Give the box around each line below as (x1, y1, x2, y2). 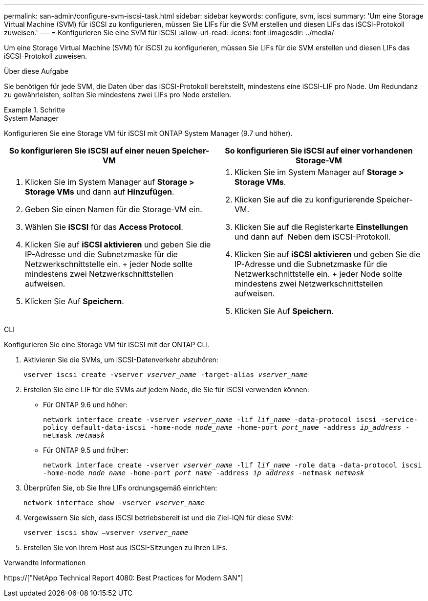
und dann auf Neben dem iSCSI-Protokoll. (235, 232, 391, 242)
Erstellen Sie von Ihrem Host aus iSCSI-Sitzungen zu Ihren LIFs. (23, 543, 228, 552)
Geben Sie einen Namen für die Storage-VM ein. (25, 204, 202, 214)
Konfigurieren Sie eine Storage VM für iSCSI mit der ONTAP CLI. (4, 340, 210, 349)
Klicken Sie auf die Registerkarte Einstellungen (235, 222, 408, 232)
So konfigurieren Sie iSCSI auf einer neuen (9, 146, 170, 156)
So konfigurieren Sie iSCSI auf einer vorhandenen (225, 146, 413, 156)
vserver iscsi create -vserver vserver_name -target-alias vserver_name (23, 371, 308, 378)
